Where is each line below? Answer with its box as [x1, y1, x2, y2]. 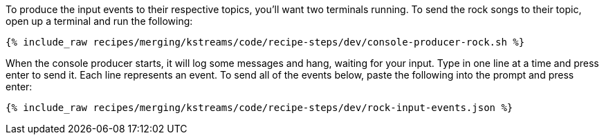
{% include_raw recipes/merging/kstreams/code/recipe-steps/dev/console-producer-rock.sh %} [6, 37, 525, 48]
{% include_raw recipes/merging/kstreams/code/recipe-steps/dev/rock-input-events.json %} [6, 102, 513, 113]
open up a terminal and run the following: [6, 15, 193, 27]
